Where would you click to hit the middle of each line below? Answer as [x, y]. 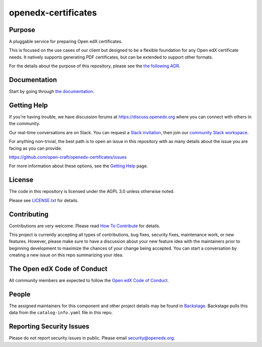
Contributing [29, 214]
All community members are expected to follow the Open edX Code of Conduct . [89, 281]
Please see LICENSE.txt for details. [44, 200]
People [20, 294]
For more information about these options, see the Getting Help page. [78, 166]
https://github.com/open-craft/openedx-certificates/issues [68, 157]
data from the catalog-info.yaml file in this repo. [61, 313]
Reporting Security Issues [49, 326]
